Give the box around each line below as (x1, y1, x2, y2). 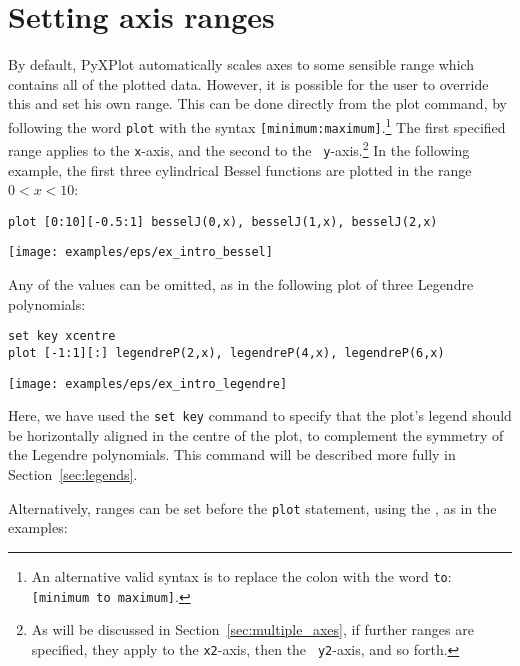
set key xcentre (8, 329, 116, 344)
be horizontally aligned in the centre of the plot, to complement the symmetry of (8, 424, 504, 445)
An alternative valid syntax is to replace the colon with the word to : (31, 565, 452, 586)
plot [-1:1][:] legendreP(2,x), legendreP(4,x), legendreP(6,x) (8, 345, 445, 360)
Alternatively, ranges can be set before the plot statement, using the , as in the (8, 497, 497, 518)
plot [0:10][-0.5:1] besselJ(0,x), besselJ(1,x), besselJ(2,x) (8, 214, 438, 229)
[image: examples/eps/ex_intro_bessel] (8, 245, 273, 260)
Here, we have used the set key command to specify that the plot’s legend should (8, 405, 512, 426)
